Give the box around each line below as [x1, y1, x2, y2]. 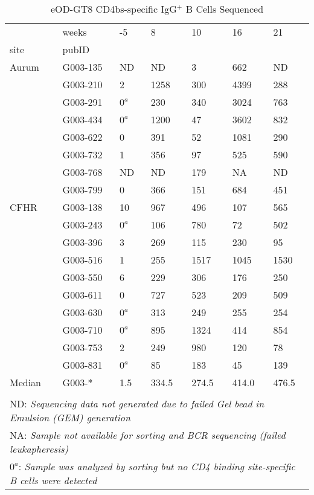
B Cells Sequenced [185, 2, 264, 16]
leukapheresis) [10, 442, 69, 456]
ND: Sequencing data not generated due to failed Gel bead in [10, 396, 264, 410]
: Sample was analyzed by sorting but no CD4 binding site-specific [18, 459, 295, 473]
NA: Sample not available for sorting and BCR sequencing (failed [10, 428, 286, 442]
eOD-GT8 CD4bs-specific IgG [50, 2, 177, 16]
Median [10, 375, 42, 389]
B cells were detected [10, 473, 97, 487]
